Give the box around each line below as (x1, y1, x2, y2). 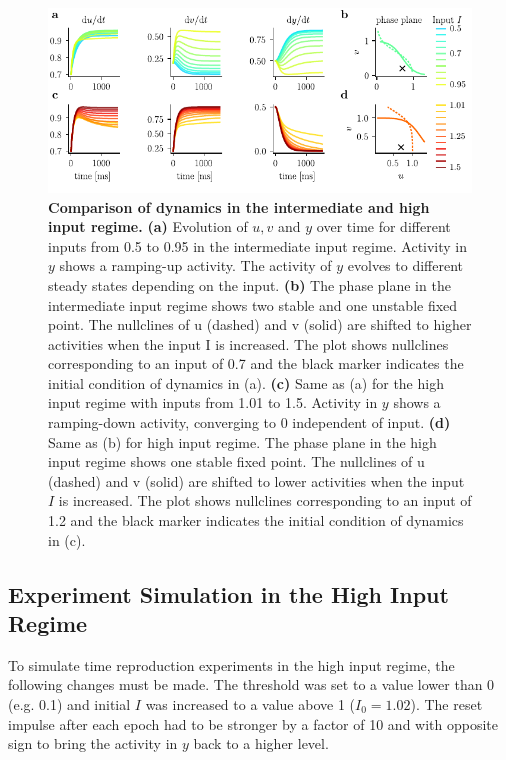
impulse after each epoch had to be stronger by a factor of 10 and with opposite (8, 713, 498, 734)
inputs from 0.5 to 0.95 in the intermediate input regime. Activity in (48, 235, 468, 256)
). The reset (410, 694, 483, 714)
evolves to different (347, 255, 463, 276)
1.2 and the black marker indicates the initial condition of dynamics (48, 510, 464, 531)
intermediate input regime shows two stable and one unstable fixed (48, 294, 458, 315)
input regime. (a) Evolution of (48, 216, 248, 237)
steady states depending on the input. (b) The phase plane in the (48, 274, 451, 295)
